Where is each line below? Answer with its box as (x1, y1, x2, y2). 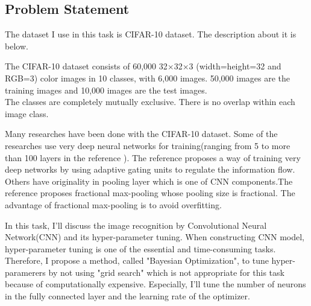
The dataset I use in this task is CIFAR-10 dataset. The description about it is (5, 28, 297, 40)
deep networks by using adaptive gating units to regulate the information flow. (5, 163, 295, 176)
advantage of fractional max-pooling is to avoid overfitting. (5, 198, 222, 211)
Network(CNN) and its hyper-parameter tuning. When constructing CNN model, (5, 231, 304, 243)
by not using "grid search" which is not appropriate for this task (48, 266, 284, 278)
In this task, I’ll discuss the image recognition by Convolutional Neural (5, 218, 267, 231)
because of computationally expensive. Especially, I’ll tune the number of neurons (5, 278, 306, 290)
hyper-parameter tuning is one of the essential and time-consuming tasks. (5, 242, 276, 255)
